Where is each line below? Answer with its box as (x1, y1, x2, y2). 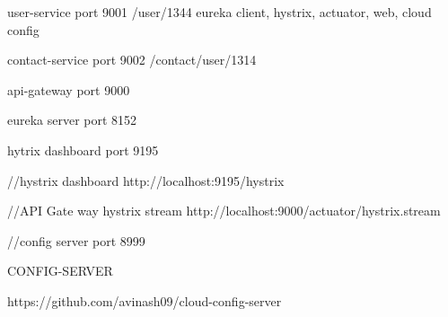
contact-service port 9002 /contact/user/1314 (7, 50, 257, 69)
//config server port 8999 (7, 231, 145, 250)
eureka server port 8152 (7, 110, 137, 129)
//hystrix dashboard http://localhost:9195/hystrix (7, 171, 285, 189)
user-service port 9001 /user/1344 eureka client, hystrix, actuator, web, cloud (7, 3, 432, 21)
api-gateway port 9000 (7, 80, 130, 99)
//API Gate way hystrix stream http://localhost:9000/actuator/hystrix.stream (7, 201, 441, 220)
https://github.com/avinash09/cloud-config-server (7, 291, 282, 310)
